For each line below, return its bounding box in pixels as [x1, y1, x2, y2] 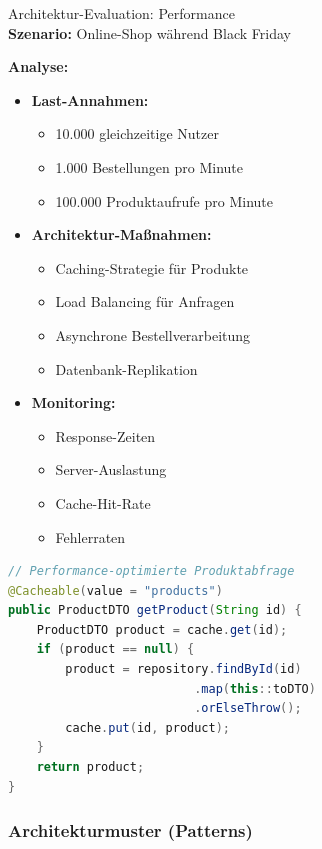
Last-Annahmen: [31, 89, 149, 110]
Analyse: [8, 56, 69, 77]
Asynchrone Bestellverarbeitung [55, 324, 251, 345]
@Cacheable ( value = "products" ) [8, 583, 223, 598]
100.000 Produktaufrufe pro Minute [55, 190, 273, 211]
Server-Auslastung [55, 459, 167, 480]
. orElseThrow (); [194, 701, 302, 716]
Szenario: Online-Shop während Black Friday [8, 22, 291, 43]
